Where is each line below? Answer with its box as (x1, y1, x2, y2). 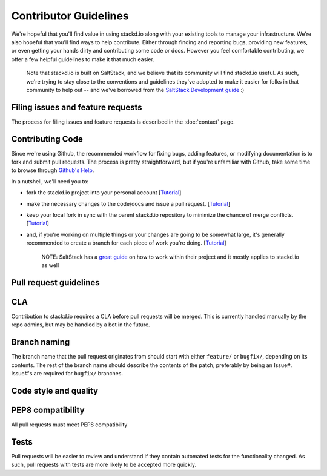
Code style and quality (11, 385, 99, 396)
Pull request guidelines (11, 277, 100, 288)
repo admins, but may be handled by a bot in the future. (11, 321, 151, 328)
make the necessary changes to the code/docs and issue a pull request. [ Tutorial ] (26, 200, 230, 207)
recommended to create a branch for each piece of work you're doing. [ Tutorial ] (26, 239, 226, 246)
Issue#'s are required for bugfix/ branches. (11, 370, 124, 377)
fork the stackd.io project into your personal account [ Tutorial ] (26, 189, 182, 196)
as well (41, 262, 59, 269)
